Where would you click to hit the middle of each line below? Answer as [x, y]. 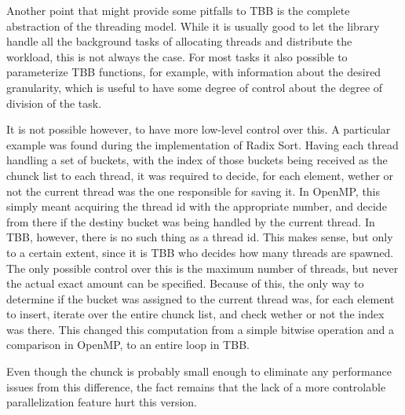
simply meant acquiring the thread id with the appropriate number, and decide [197, 206]
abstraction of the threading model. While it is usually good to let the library [193, 26]
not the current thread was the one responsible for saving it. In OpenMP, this [193, 191]
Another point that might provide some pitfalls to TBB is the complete [178, 10]
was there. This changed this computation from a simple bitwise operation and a [200, 329]
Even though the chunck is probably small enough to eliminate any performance [199, 371]
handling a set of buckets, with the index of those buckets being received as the [197, 160]
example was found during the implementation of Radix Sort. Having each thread [202, 144]
